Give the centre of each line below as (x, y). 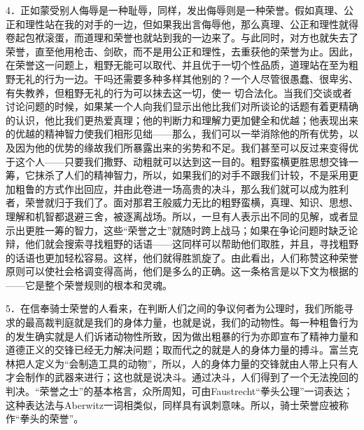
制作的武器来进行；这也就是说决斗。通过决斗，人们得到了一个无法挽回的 (191, 377)
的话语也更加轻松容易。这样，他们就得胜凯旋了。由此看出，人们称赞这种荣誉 (182, 257)
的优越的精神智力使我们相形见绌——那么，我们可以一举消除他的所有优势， (177, 134)
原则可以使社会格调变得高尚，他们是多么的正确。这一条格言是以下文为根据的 (182, 271)
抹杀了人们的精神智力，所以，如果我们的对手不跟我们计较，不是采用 (191, 175)
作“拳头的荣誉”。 (45, 418)
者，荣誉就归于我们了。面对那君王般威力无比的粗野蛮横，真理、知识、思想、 (182, 202)
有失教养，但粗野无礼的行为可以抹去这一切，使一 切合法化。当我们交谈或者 (179, 92)
